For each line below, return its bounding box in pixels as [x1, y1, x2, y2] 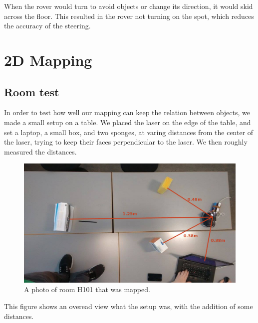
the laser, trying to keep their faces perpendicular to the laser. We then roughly [4, 137, 248, 147]
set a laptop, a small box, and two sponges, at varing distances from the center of [4, 127, 254, 137]
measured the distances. [4, 146, 77, 157]
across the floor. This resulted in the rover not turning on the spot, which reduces [4, 10, 254, 21]
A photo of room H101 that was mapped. [24, 284, 150, 295]
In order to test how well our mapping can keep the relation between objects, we [4, 107, 250, 118]
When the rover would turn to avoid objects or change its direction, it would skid [4, 1, 253, 11]
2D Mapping [4, 49, 92, 70]
